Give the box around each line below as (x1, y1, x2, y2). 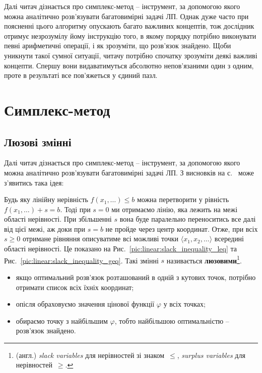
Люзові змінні (4, 134, 72, 149)
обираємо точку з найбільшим (16, 315, 108, 326)
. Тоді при (60, 204, 91, 214)
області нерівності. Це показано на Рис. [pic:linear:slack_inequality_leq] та (4, 243, 237, 254)
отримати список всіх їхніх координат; (16, 282, 134, 292)
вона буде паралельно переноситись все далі (119, 214, 256, 224)
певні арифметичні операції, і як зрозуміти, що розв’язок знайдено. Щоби (4, 40, 231, 51)
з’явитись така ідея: (4, 177, 64, 188)
